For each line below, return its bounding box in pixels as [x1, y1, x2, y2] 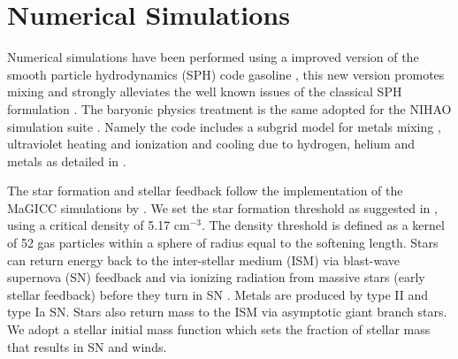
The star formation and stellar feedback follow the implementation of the [7, 181, 403, 200]
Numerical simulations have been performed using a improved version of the [7, 48, 419, 66]
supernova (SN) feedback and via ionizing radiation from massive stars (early [7, 268, 425, 286]
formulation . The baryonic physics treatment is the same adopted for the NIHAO [7, 99, 452, 118]
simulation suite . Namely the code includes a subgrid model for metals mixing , [7, 117, 441, 135]
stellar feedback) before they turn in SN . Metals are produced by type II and [7, 285, 428, 303]
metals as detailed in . [7, 151, 126, 170]
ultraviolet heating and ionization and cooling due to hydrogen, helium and [7, 134, 415, 153]
